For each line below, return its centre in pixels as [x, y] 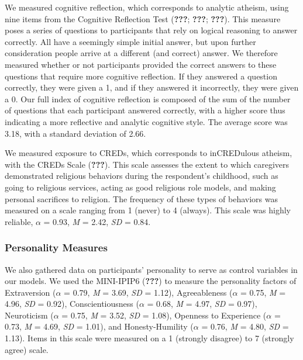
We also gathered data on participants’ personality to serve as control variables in [151, 269]
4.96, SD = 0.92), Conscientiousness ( [72, 304]
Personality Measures [56, 247]
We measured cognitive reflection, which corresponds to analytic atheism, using [147, 7]
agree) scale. [27, 349]
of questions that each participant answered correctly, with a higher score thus [145, 110]
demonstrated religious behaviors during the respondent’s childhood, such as [142, 176]
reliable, [19, 221]
